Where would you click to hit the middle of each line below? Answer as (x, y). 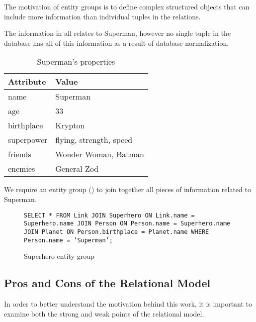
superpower (28, 140)
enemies (22, 169)
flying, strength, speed (94, 140)
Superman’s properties (76, 62)
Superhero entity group (59, 256)
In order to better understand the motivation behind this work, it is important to (128, 303)
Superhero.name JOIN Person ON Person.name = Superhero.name (127, 224)
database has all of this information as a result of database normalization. (117, 43)
